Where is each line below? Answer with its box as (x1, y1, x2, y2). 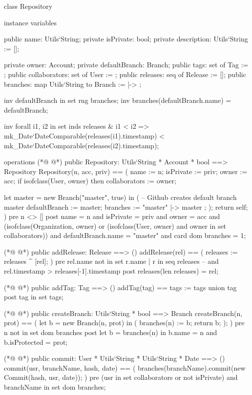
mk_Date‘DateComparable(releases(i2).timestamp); (4, 140, 159, 150)
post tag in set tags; (4, 292, 63, 302)
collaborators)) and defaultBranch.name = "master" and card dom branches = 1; (4, 230, 246, 240)
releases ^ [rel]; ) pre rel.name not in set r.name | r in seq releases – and (4, 256, 219, 266)
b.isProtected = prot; (4, 336, 68, 347)
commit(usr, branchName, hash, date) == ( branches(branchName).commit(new (4, 362, 246, 373)
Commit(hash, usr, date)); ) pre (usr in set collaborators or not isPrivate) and (4, 372, 238, 382)
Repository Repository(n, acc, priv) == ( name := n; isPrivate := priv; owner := (4, 166, 248, 176)
